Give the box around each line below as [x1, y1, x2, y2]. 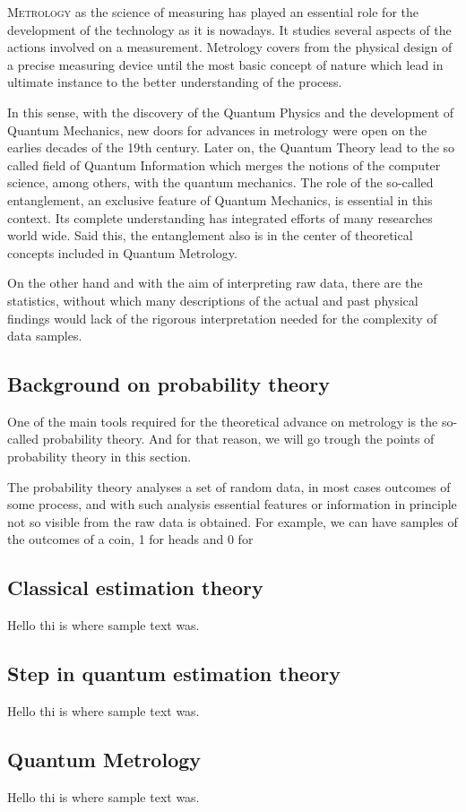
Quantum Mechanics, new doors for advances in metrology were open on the [7, 120, 427, 139]
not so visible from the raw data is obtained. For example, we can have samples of [7, 512, 458, 531]
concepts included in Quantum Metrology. [7, 243, 237, 262]
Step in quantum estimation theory [7, 660, 341, 687]
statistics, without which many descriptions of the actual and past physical [7, 290, 419, 309]
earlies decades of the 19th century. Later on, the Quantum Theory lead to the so [7, 138, 455, 157]
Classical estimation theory [7, 574, 263, 601]
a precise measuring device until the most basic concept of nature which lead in [7, 55, 444, 73]
